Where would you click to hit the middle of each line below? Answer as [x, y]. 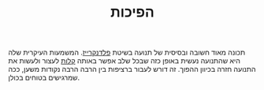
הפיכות [132, 12]
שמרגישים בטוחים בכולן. [44, 77]
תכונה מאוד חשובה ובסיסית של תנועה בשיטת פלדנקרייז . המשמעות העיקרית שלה [127, 52]
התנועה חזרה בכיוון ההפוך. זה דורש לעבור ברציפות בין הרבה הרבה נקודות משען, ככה [132, 69]
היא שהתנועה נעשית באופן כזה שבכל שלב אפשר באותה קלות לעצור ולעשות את [124, 61]
